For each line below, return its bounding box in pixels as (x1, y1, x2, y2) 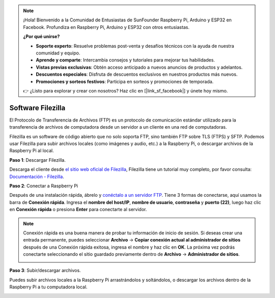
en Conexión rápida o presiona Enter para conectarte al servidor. (9, 206, 147, 213)
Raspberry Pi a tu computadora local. (9, 284, 88, 290)
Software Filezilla (9, 103, 66, 112)
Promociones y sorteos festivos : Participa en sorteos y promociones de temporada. (36, 78, 214, 84)
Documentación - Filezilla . (9, 173, 65, 180)
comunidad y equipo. (36, 50, 80, 56)
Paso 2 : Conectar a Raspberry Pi (9, 183, 78, 189)
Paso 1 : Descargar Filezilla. (9, 157, 66, 163)
